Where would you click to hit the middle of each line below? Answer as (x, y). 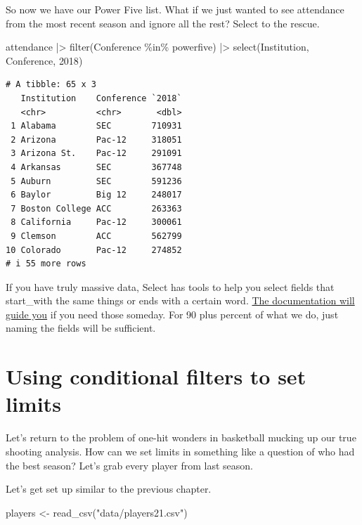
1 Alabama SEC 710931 (96, 126)
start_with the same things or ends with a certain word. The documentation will (180, 300)
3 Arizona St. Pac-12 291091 (96, 154)
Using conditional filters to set (156, 376)
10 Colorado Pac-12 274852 (94, 250)
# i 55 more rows (46, 264)
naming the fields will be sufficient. (81, 328)
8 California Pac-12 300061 (96, 222)
